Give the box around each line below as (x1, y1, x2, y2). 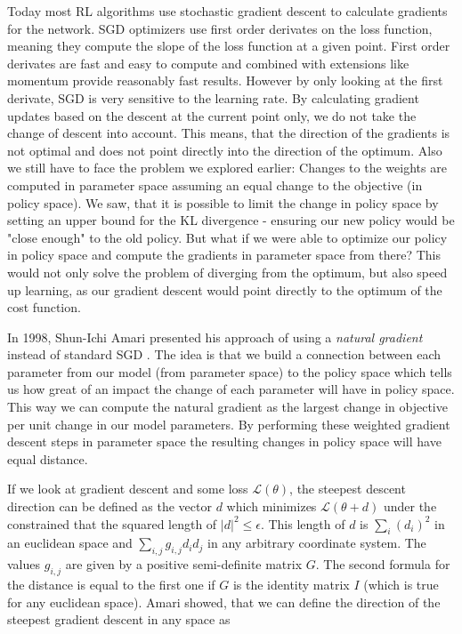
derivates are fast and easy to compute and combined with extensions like (7, 53, 409, 72)
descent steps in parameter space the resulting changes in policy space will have (7, 432, 442, 451)
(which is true (363, 575, 439, 594)
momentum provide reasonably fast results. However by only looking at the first (7, 71, 443, 90)
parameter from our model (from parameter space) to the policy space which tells (7, 362, 452, 381)
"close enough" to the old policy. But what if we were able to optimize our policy (7, 228, 448, 246)
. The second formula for (315, 555, 450, 574)
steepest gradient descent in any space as (7, 610, 231, 629)
